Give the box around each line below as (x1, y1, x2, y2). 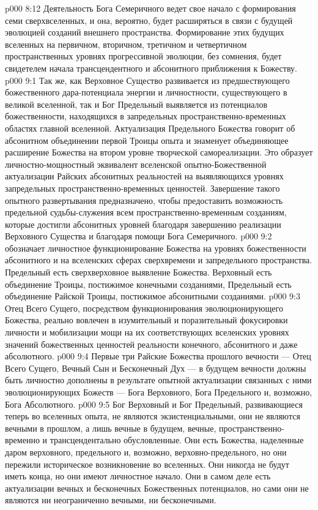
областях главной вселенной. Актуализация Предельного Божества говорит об (5, 121, 295, 134)
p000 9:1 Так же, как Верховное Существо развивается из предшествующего (5, 73, 290, 86)
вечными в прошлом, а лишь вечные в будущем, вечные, (5, 421, 216, 434)
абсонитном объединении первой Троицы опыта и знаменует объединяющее (5, 133, 289, 146)
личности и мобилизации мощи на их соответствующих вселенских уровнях (5, 326, 289, 339)
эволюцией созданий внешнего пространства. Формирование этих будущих (5, 26, 284, 39)
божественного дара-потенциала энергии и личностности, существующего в (5, 86, 287, 99)
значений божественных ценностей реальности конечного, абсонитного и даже (5, 337, 298, 350)
